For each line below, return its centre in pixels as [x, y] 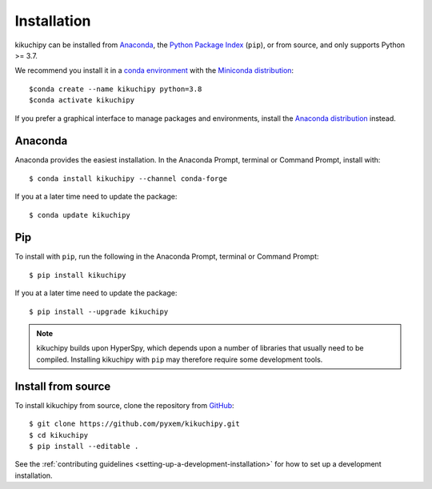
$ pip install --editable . [84, 446]
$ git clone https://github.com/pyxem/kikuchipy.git [134, 424]
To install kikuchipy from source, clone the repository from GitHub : [125, 405]
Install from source [63, 386]
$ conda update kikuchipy [80, 215]
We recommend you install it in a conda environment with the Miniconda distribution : [154, 70]
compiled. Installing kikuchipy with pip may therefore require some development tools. [180, 359]
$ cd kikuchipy [59, 435]
